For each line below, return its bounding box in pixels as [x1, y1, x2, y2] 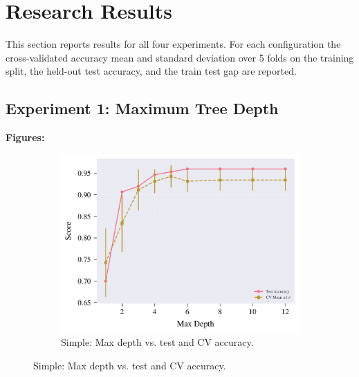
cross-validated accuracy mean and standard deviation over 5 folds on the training [6, 50, 354, 64]
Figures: [6, 130, 45, 145]
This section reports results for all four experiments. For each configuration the [6, 37, 341, 51]
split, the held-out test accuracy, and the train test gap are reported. [6, 64, 297, 78]
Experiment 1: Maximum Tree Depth [6, 98, 279, 119]
